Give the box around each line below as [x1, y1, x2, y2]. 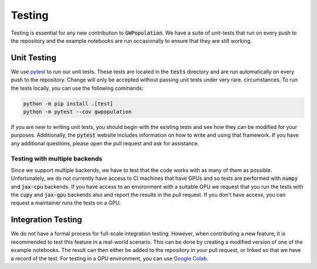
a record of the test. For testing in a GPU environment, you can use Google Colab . [11, 255, 208, 262]
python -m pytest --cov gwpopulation [23, 108, 132, 115]
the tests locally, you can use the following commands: [11, 84, 144, 91]
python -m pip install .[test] [23, 100, 114, 107]
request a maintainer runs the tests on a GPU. [11, 199, 121, 206]
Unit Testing [11, 53, 57, 63]
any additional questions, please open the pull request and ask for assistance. [11, 139, 200, 147]
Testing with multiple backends [11, 154, 103, 162]
